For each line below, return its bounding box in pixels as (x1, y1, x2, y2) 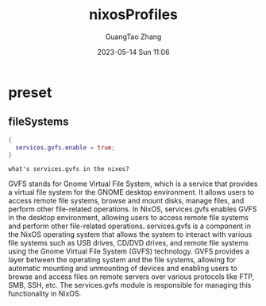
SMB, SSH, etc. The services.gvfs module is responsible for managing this (8, 281, 252, 290)
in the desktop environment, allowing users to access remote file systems (8, 213, 249, 223)
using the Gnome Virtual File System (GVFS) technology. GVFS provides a (8, 246, 250, 256)
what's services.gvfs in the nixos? (8, 165, 129, 173)
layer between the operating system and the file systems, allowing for (8, 255, 237, 265)
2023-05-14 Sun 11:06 (97, 47, 170, 56)
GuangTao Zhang (105, 32, 162, 41)
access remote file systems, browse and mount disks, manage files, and (8, 196, 245, 206)
